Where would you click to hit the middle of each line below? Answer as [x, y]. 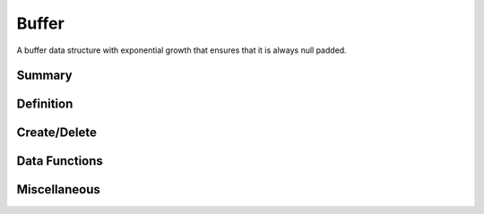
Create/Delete [57, 133]
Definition [45, 104]
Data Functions [60, 161]
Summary [44, 76]
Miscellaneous [58, 189]
